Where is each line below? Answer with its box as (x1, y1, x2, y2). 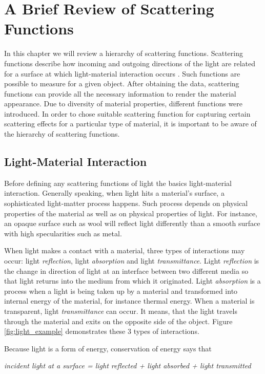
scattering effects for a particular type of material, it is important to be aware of (4, 118, 257, 129)
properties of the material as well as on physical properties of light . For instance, (4, 208, 258, 218)
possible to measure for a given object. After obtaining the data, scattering (4, 78, 239, 89)
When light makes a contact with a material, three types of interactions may (4, 245, 245, 256)
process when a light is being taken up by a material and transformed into (4, 285, 238, 296)
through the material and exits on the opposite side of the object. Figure (4, 315, 233, 326)
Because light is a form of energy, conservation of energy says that (4, 343, 212, 353)
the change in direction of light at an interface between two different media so (4, 265, 249, 276)
